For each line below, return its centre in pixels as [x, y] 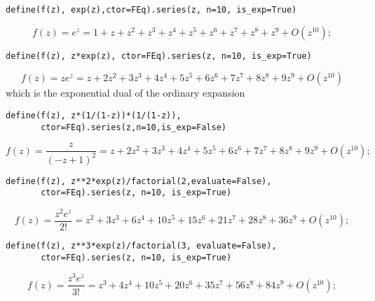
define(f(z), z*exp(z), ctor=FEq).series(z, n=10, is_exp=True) [159, 56]
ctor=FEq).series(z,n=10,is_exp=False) [134, 127]
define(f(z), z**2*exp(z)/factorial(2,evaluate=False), [139, 181]
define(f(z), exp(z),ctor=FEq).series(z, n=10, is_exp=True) [151, 10]
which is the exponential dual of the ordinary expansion [125, 93]
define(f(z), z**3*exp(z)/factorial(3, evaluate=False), [141, 246]
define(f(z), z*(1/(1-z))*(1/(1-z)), [94, 115]
